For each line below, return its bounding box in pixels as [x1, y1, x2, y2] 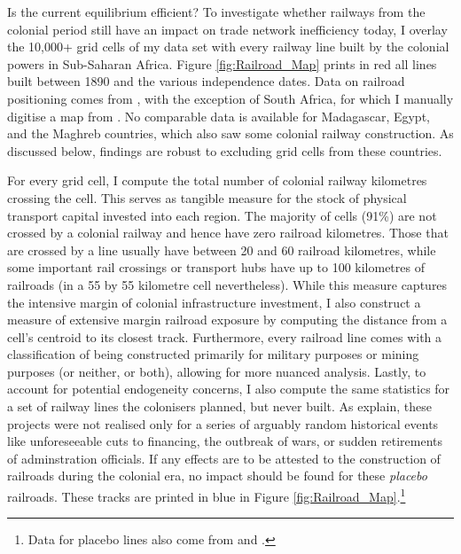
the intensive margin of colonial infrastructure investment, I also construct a [7, 293, 421, 311]
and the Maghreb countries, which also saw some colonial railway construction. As [7, 124, 454, 143]
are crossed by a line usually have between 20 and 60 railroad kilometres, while [7, 240, 436, 259]
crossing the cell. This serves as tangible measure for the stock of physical [7, 188, 407, 207]
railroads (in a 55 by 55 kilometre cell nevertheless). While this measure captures [7, 275, 448, 293]
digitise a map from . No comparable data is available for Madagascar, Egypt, [7, 106, 430, 125]
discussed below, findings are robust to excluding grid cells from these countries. [7, 141, 442, 160]
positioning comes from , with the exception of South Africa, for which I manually [7, 89, 454, 107]
